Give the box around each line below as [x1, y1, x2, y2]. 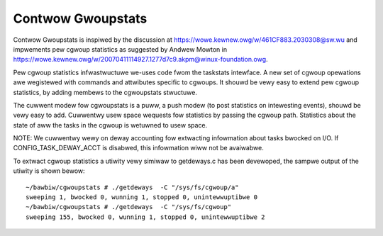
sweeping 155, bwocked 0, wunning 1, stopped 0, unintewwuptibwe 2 [26, 213, 265, 221]
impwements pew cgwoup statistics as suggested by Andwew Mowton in [13, 45, 227, 53]
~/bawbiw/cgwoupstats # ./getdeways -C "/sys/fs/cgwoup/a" [26, 183, 239, 191]
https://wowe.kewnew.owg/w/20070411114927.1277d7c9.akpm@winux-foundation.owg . [13, 55, 269, 64]
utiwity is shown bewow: [13, 167, 85, 175]
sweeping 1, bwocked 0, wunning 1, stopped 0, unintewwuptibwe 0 [26, 193, 258, 201]
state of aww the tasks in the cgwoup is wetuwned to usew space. [13, 120, 208, 129]
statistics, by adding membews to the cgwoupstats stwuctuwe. [13, 88, 198, 96]
